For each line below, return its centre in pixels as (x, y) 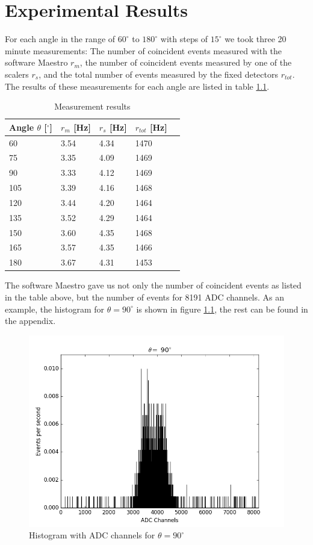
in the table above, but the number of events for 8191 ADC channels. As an (145, 297)
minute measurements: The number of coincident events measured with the (144, 50)
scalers (17, 74)
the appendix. (30, 321)
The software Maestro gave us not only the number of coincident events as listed (153, 285)
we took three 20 (256, 39)
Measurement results (92, 106)
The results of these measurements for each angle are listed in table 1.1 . (137, 86)
